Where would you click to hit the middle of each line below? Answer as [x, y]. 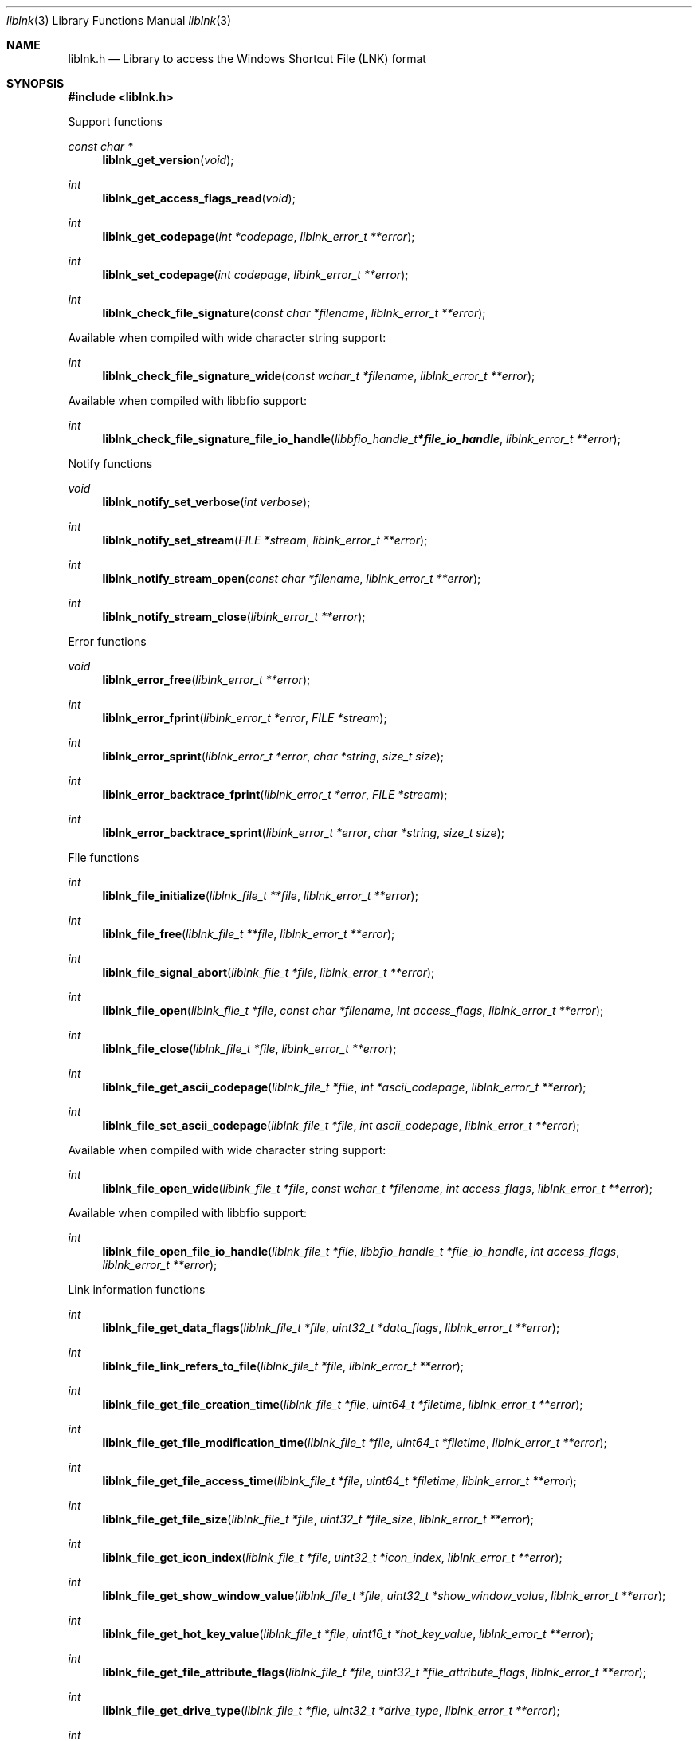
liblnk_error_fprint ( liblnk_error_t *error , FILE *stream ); [245, 718]
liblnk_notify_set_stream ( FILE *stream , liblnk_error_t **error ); [265, 540]
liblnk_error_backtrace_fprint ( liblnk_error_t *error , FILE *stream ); [275, 794]
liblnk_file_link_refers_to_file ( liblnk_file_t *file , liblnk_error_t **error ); [283, 1366]
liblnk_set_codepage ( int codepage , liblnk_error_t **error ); [255, 275]
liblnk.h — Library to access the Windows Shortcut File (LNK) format [247, 59]
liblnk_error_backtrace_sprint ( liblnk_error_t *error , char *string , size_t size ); [303, 833]
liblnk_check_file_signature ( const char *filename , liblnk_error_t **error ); [294, 313]
